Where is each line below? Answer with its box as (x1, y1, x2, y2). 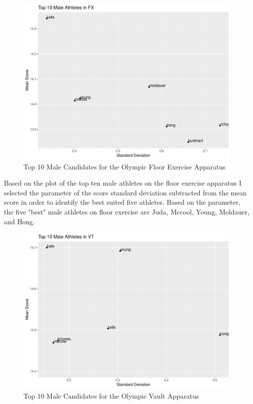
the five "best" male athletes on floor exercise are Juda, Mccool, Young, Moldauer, (4, 206, 250, 216)
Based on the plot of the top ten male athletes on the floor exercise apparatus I (4, 178, 242, 188)
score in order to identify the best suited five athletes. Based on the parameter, (4, 197, 241, 207)
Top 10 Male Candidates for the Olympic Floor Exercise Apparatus (23, 161, 226, 171)
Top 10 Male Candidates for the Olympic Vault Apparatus (23, 390, 199, 401)
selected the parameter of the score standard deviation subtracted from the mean (4, 187, 247, 197)
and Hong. (4, 216, 35, 226)
